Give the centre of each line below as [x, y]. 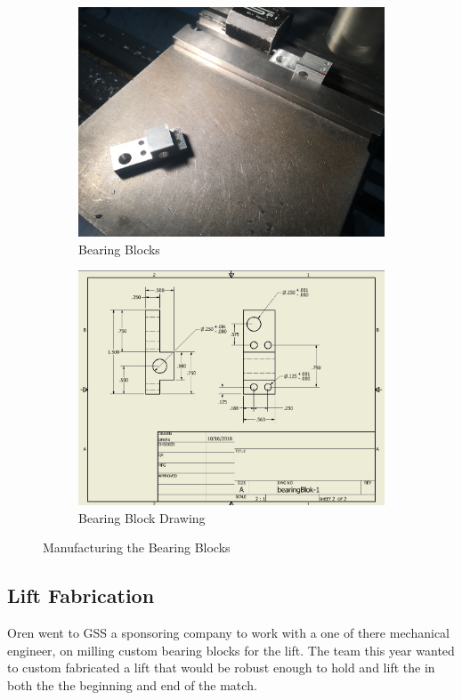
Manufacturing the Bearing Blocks [137, 547]
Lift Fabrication [81, 595]
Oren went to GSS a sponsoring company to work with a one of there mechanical [228, 633]
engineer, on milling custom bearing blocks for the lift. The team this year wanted [231, 650]
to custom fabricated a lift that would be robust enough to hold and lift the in [221, 668]
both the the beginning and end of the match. [132, 685]
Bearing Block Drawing [142, 517]
